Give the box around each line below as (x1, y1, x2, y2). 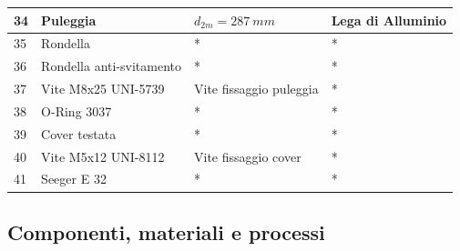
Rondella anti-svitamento (41, 56, 181, 75)
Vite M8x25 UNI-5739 (41, 79, 165, 98)
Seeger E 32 (41, 169, 107, 188)
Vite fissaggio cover (194, 146, 302, 166)
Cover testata (41, 124, 117, 143)
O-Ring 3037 (41, 101, 112, 120)
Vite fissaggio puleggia (194, 79, 319, 98)
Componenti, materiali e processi (7, 217, 325, 246)
